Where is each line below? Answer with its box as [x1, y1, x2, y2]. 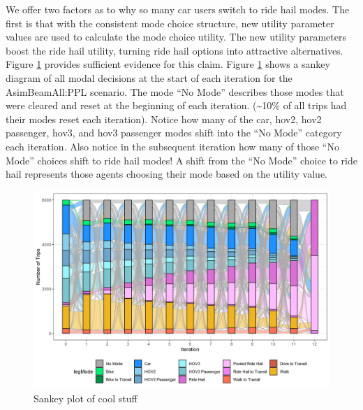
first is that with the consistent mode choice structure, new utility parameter [6, 15, 334, 30]
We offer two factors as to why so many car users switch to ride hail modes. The [6, 2, 350, 16]
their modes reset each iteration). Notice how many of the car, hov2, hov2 [6, 111, 322, 126]
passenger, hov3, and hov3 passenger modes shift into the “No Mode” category [6, 125, 342, 140]
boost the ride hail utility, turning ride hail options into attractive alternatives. [6, 43, 343, 57]
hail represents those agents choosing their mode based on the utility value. [6, 167, 328, 181]
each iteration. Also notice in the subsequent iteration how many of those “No [6, 139, 339, 153]
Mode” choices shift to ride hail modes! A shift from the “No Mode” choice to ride [6, 153, 357, 167]
